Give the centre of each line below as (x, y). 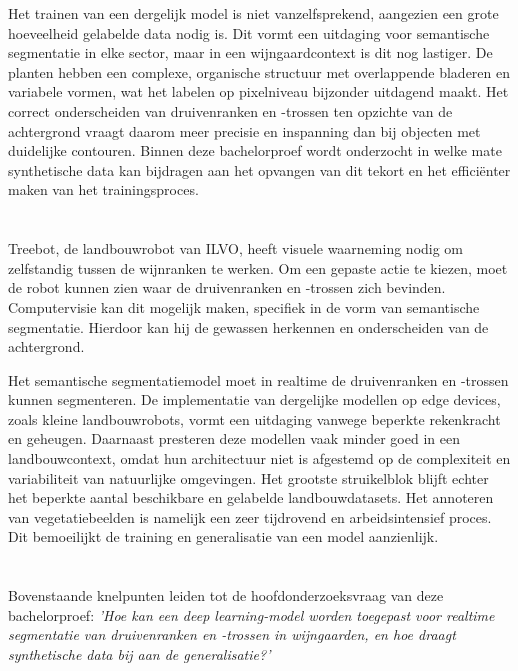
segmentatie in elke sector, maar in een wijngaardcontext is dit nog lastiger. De (250, 52)
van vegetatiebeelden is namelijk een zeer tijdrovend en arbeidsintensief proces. (250, 516)
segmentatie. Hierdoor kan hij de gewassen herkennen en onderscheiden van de (248, 326)
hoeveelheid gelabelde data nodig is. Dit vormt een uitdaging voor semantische (249, 32)
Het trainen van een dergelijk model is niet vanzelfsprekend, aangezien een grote (253, 13)
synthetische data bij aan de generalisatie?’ (139, 654)
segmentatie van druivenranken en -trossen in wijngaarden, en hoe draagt (232, 634)
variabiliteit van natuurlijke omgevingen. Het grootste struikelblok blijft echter (248, 477)
